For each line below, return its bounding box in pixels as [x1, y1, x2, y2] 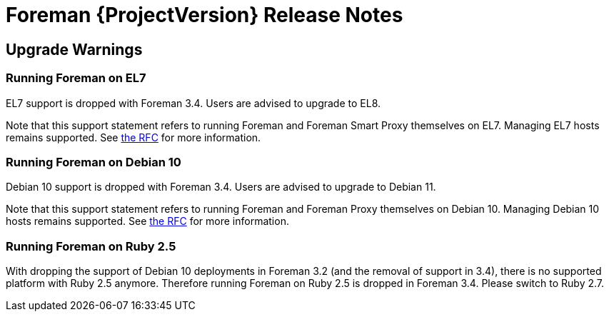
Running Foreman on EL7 [6, 71, 146, 86]
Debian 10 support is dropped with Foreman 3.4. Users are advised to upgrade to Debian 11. [6, 181, 436, 193]
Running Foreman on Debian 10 [6, 154, 181, 169]
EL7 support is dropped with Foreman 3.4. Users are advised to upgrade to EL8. [6, 96, 381, 109]
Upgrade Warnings [6, 40, 143, 59]
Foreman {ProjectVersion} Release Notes [6, 3, 403, 27]
